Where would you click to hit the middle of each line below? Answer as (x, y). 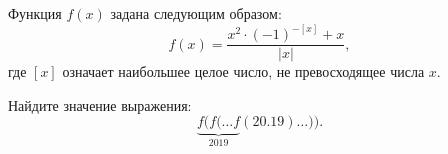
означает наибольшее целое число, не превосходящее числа (243, 71)
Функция (35, 13)
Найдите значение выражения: (100, 104)
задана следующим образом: (196, 13)
